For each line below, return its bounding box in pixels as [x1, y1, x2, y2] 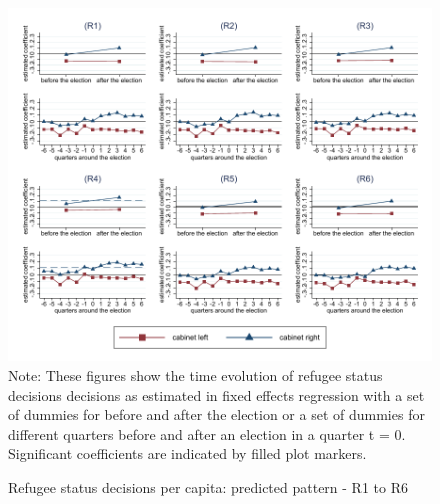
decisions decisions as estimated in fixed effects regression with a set [8, 384, 425, 405]
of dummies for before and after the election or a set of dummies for [8, 404, 425, 425]
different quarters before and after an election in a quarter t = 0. [8, 423, 406, 444]
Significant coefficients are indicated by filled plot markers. [8, 443, 367, 464]
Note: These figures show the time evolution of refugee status [8, 364, 383, 385]
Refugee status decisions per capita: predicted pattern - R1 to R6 [8, 476, 408, 497]
